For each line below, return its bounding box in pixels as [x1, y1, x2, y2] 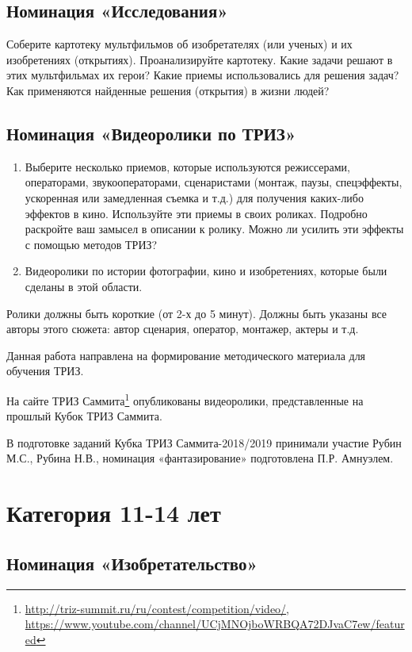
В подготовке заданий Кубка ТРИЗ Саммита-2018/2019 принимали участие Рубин [6, 434, 402, 451]
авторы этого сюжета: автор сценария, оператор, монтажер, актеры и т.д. [6, 320, 359, 337]
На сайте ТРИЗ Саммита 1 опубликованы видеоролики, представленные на [6, 389, 364, 408]
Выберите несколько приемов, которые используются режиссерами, [25, 158, 350, 175]
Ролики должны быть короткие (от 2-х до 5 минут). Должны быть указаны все [6, 305, 387, 321]
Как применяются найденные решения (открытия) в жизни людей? [6, 82, 330, 98]
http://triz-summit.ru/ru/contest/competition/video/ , [25, 600, 290, 616]
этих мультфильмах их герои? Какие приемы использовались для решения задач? [6, 67, 399, 83]
